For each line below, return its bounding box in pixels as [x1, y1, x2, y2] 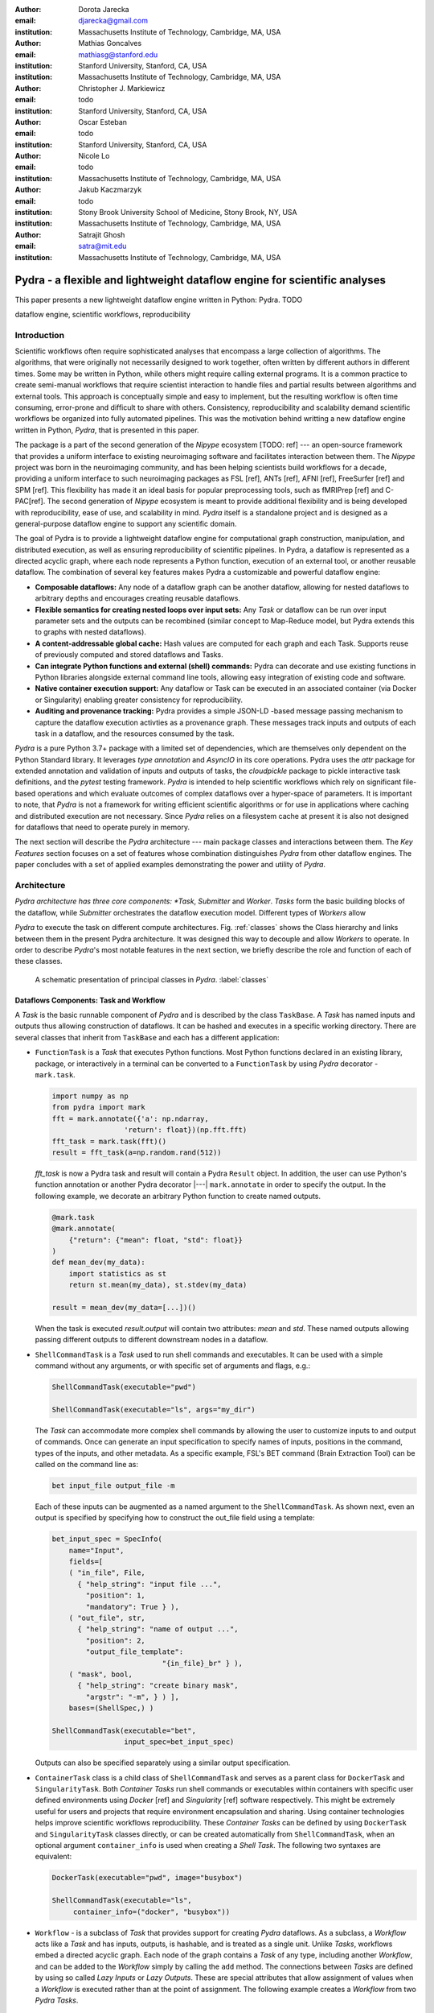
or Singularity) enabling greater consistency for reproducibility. [35, 695, 243, 705]
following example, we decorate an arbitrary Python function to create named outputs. [35, 1191, 321, 1201]
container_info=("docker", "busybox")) [72, 1907, 231, 1916]
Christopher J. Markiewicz [78, 83, 166, 93]
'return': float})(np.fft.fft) [123, 1126, 248, 1135]
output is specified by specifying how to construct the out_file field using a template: [35, 1513, 315, 1523]
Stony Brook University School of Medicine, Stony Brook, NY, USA [78, 208, 297, 217]
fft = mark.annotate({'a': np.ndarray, [51, 1114, 209, 1123]
